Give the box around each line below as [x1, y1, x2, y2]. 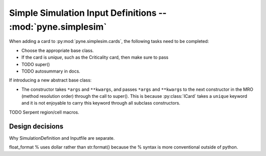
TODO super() [21, 61, 50, 67]
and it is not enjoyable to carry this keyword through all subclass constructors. [21, 100, 181, 106]
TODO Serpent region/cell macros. [9, 109, 79, 115]
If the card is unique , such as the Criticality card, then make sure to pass [21, 54, 168, 60]
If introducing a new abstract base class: [9, 77, 92, 83]
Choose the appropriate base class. [21, 47, 94, 53]
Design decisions [9, 122, 64, 130]
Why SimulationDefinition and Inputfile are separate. [9, 135, 115, 141]
